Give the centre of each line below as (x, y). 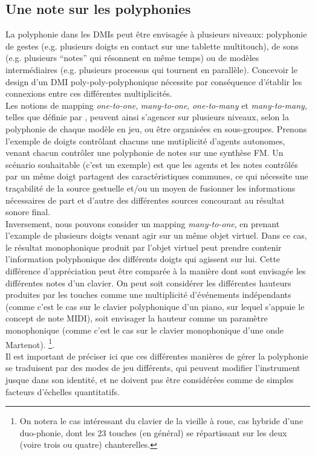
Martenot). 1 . (30, 343)
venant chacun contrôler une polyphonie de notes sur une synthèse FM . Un (145, 153)
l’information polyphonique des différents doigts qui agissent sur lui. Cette (143, 259)
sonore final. (28, 212)
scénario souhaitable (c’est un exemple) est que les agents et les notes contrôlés (152, 164)
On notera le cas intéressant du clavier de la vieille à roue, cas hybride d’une (161, 421)
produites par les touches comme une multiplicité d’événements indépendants (148, 295)
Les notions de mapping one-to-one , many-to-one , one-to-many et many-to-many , (156, 105)
